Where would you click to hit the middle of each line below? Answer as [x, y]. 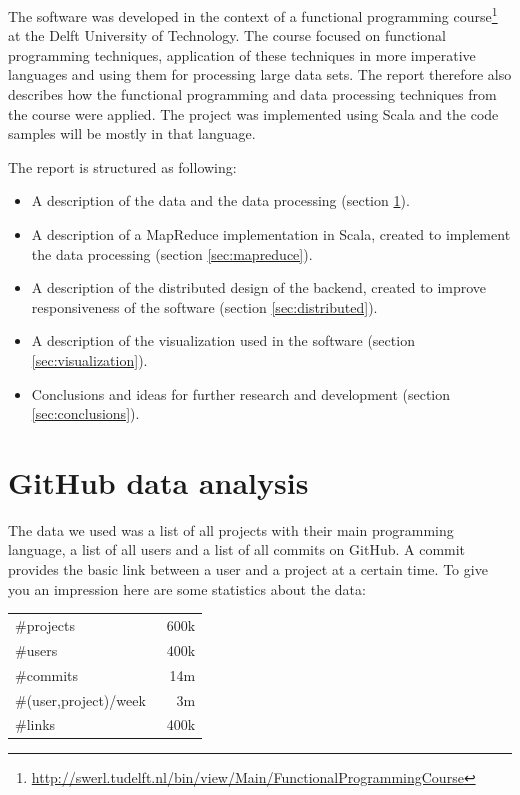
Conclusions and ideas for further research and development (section [241, 393]
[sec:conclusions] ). [85, 413]
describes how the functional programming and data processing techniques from [252, 94]
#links [35, 724]
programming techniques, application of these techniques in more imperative [242, 54]
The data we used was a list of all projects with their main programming [231, 529]
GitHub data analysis [158, 481]
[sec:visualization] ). [89, 359]
